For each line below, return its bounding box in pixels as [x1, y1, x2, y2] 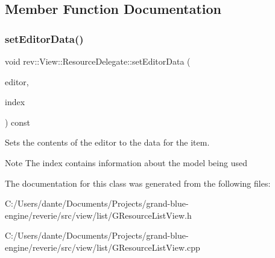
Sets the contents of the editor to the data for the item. [5, 136, 210, 149]
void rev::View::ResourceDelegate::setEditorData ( [5, 55, 191, 67]
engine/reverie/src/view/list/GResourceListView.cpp [5, 240, 200, 253]
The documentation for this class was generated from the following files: [5, 176, 271, 189]
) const [5, 115, 31, 128]
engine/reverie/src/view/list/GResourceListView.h [5, 208, 192, 221]
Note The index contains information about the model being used [5, 156, 247, 169]
